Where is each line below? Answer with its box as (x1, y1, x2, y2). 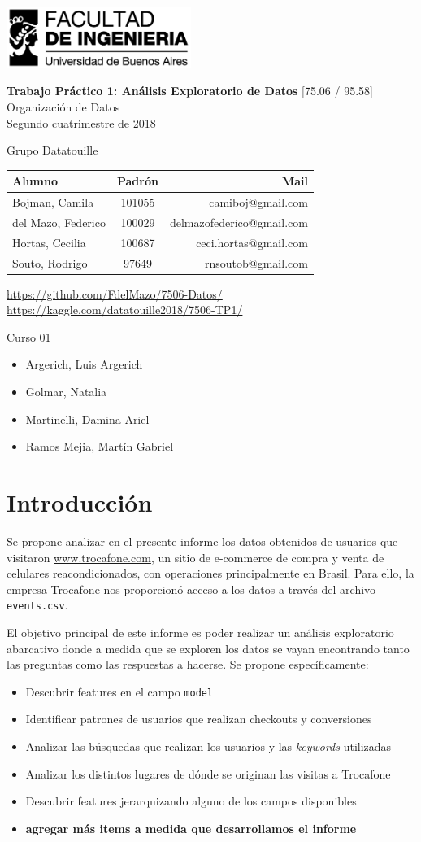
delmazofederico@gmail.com (169, 213, 308, 230)
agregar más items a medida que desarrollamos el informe (25, 819, 357, 836)
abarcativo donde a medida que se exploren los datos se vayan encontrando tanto (7, 639, 410, 657)
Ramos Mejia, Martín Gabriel (25, 438, 174, 455)
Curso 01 (7, 328, 51, 345)
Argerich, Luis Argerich (25, 356, 143, 373)
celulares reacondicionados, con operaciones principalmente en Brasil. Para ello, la (7, 565, 414, 582)
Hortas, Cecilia (12, 233, 86, 251)
